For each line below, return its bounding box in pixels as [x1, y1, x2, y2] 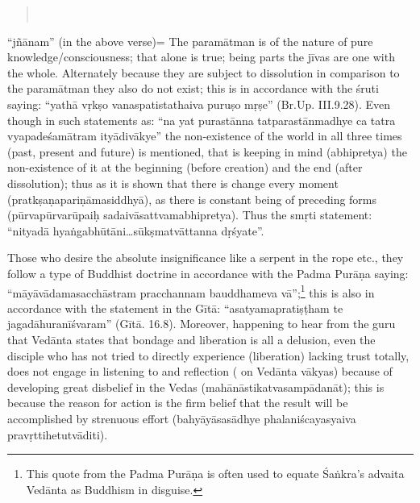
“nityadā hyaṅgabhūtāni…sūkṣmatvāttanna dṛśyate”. [7, 222, 264, 239]
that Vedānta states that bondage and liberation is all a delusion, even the [7, 330, 376, 347]
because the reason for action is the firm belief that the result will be [7, 394, 348, 411]
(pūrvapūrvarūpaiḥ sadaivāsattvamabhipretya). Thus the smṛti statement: [7, 206, 372, 223]
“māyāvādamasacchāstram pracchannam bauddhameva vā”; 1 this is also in [7, 281, 375, 301]
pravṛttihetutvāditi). [7, 426, 108, 443]
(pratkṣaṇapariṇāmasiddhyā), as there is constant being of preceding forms [7, 190, 377, 207]
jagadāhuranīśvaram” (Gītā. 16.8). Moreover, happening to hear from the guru [7, 315, 396, 332]
